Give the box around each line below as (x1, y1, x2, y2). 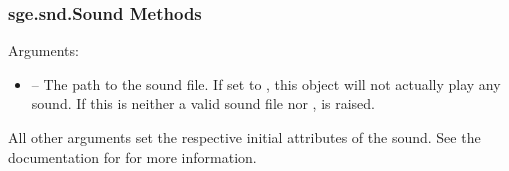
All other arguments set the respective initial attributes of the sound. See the (8, 127, 481, 147)
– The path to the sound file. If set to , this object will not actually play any (31, 73, 501, 94)
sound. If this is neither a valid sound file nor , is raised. (31, 93, 376, 114)
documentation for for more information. (8, 146, 257, 167)
